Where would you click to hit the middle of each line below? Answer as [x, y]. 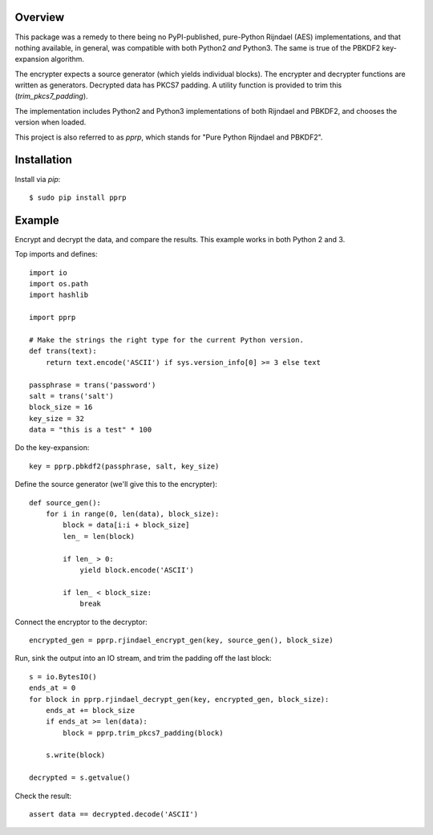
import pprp [53, 318]
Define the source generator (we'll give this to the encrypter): [116, 484]
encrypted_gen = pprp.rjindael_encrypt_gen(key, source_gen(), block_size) [181, 640]
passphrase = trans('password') [93, 385]
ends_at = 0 [53, 688]
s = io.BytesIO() [63, 677]
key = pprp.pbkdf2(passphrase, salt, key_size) [124, 466]
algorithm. [67, 59]
